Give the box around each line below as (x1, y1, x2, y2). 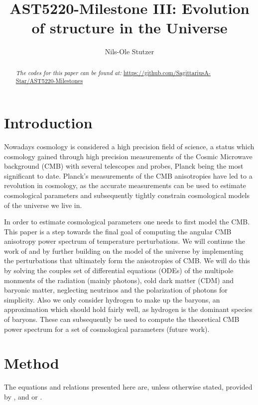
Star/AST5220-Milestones (15, 77, 83, 85)
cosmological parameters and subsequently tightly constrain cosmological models (4, 190, 250, 200)
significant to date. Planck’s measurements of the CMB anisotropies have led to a (4, 170, 253, 181)
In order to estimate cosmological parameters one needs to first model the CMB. (4, 216, 250, 227)
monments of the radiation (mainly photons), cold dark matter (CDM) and (4, 275, 234, 285)
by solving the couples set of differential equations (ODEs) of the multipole (4, 265, 234, 276)
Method (4, 353, 59, 373)
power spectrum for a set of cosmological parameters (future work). (4, 323, 210, 334)
